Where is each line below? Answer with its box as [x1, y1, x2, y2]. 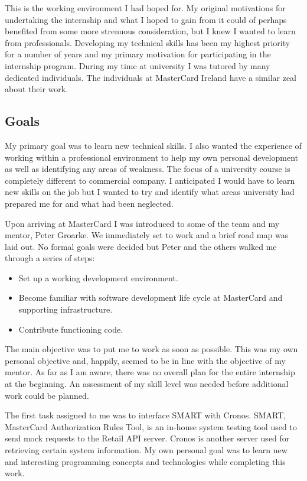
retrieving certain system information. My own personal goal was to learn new [5, 444, 288, 456]
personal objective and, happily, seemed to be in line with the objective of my [5, 354, 286, 366]
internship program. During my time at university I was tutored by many [5, 59, 270, 71]
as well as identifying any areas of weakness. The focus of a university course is [5, 162, 290, 175]
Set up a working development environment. [18, 271, 178, 284]
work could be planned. [5, 389, 89, 401]
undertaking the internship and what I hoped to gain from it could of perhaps [5, 13, 287, 25]
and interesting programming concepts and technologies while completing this [5, 455, 286, 467]
